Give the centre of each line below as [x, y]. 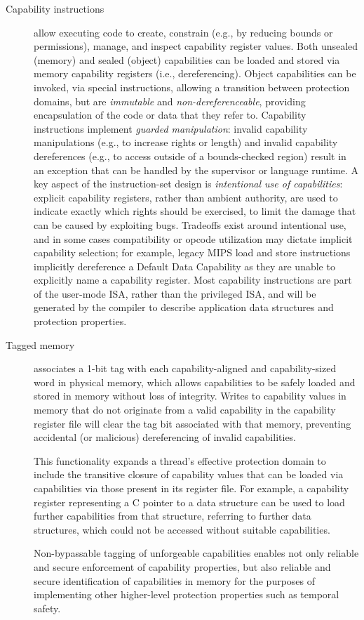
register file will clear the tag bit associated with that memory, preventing [193, 423]
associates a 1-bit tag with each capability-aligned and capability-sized [185, 368]
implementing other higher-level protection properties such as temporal [187, 594]
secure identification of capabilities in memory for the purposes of [175, 580]
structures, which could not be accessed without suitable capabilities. [182, 529]
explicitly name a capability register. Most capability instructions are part [193, 280]
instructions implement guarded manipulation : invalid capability [171, 128]
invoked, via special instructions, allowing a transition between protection [192, 87]
